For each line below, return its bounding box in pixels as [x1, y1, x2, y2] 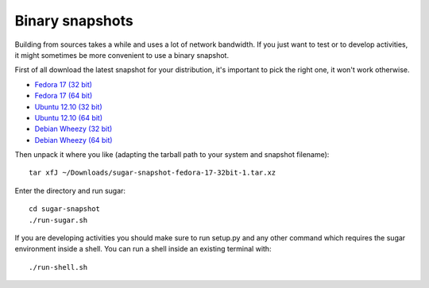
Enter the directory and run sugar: [14, 186, 126, 195]
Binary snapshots [14, 12, 134, 29]
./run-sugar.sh [29, 215, 88, 225]
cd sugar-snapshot [29, 205, 101, 213]
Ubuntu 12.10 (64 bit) [34, 113, 103, 122]
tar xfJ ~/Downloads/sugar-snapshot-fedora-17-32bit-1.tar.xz [29, 168, 276, 178]
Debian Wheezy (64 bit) [34, 135, 113, 144]
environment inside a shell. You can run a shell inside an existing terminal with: [14, 244, 272, 254]
